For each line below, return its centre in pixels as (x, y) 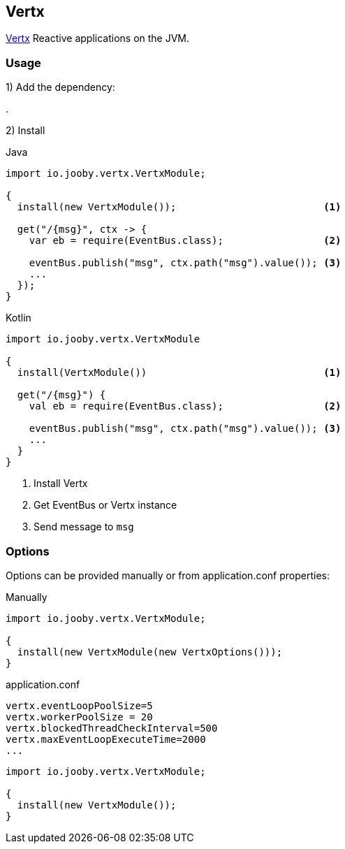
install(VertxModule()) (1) (179, 373)
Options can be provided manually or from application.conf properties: (168, 575)
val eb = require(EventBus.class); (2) (185, 406)
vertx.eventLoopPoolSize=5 (79, 705)
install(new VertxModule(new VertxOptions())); (150, 652)
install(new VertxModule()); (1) (179, 207)
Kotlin (19, 318)
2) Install (25, 131)
